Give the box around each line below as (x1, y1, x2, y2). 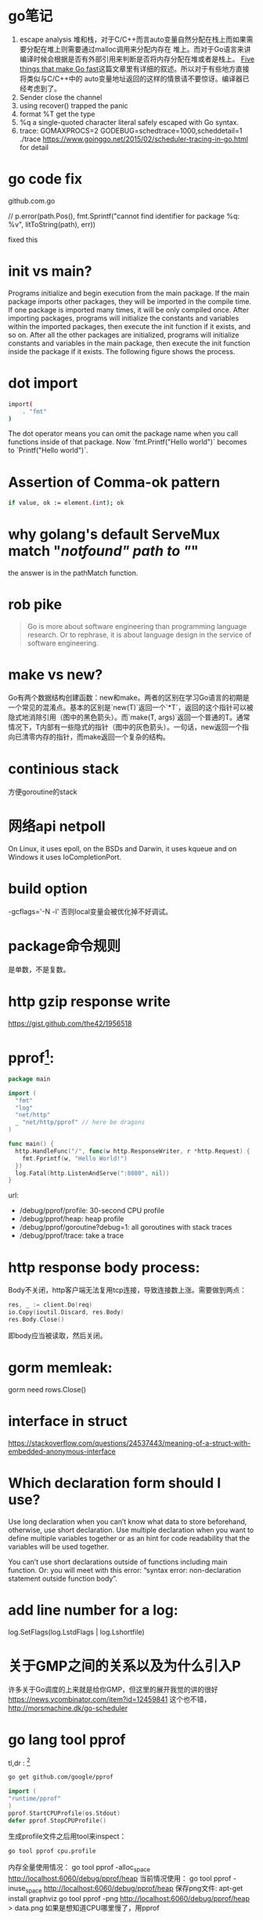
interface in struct (8, 1413, 128, 1430)
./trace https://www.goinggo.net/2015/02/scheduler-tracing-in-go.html (19, 134, 249, 144)
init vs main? (8, 262, 92, 280)
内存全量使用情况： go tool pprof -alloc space (8, 1863, 150, 1874)
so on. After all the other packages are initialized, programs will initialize (8, 330, 240, 339)
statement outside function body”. (8, 1574, 117, 1583)
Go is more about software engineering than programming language (27, 622, 247, 631)
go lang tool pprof (8, 1731, 126, 1748)
